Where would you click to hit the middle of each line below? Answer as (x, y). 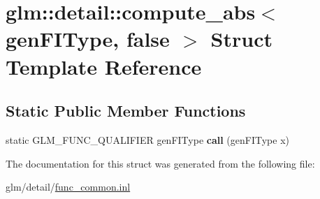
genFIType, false (88, 39)
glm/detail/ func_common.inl (68, 187)
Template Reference (104, 66)
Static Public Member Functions (126, 111)
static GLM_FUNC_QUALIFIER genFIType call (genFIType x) (147, 139)
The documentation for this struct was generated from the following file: (160, 163)
